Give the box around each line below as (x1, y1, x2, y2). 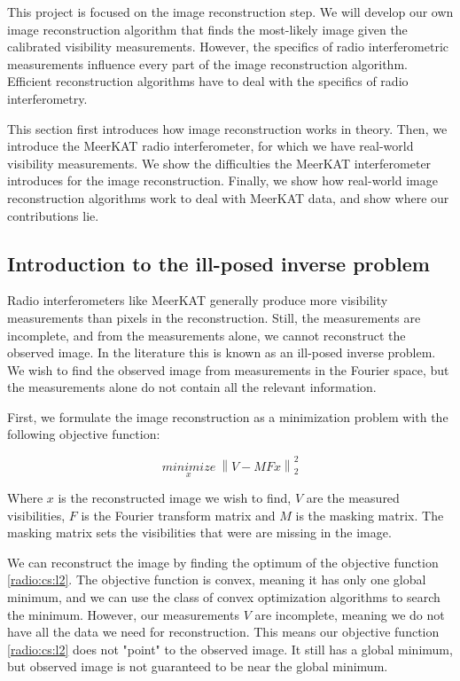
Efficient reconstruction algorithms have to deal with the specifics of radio (7, 72, 409, 90)
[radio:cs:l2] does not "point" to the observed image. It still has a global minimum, (7, 639, 453, 658)
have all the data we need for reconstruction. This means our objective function (7, 622, 440, 641)
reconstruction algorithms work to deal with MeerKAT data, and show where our (7, 188, 449, 207)
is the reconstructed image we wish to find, (58, 489, 292, 507)
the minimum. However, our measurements (7, 605, 239, 623)
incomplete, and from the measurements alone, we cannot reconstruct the (7, 325, 406, 344)
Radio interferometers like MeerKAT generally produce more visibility (7, 291, 388, 309)
